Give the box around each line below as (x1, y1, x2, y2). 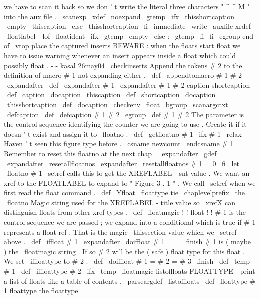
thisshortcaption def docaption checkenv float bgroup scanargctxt (7, 99, 228, 109)
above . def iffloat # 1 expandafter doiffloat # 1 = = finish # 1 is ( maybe (4, 236, 251, 247)
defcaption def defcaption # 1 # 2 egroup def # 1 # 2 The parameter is (7, 109, 244, 119)
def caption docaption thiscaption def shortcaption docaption (7, 89, 216, 100)
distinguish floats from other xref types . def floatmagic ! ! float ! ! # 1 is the (4, 207, 246, 217)
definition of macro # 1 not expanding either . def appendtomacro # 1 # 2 (4, 70, 242, 80)
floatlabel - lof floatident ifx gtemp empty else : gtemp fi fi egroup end (7, 30, 254, 41)
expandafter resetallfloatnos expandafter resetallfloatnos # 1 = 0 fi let (7, 158, 240, 168)
